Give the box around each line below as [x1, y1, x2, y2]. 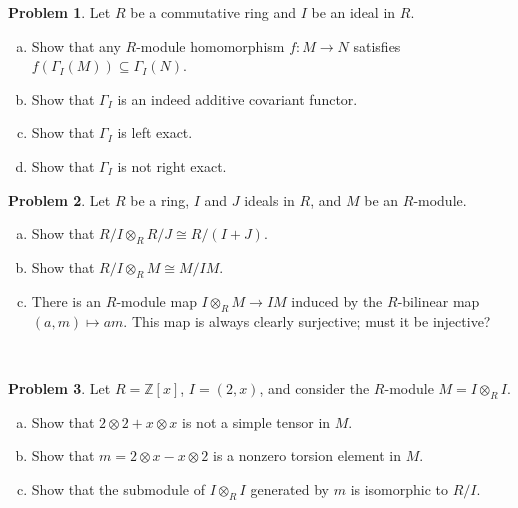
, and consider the [259, 377, 370, 398]
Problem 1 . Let [8, 2, 111, 22]
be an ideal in [311, 2, 396, 22]
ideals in [244, 189, 295, 210]
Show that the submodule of [31, 478, 205, 499]
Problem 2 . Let [8, 189, 111, 210]
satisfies [353, 35, 401, 56]
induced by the [291, 290, 383, 311]
